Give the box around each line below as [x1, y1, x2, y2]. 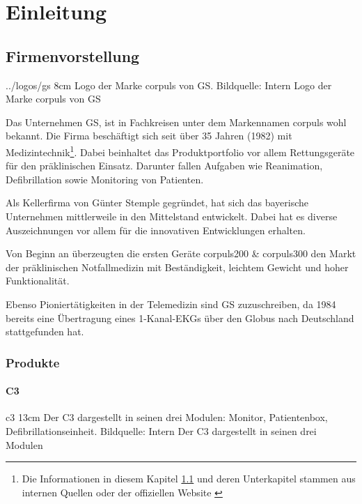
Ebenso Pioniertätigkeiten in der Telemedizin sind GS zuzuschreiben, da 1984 [6, 296, 336, 311]
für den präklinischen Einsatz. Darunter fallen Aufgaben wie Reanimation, [6, 158, 323, 173]
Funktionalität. [6, 273, 70, 288]
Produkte [6, 353, 60, 371]
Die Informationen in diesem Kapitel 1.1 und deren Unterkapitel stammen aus [22, 471, 356, 486]
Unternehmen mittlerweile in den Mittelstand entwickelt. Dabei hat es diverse [6, 208, 338, 223]
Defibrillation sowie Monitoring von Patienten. [6, 171, 204, 186]
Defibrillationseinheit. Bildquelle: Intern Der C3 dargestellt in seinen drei [6, 423, 317, 438]
